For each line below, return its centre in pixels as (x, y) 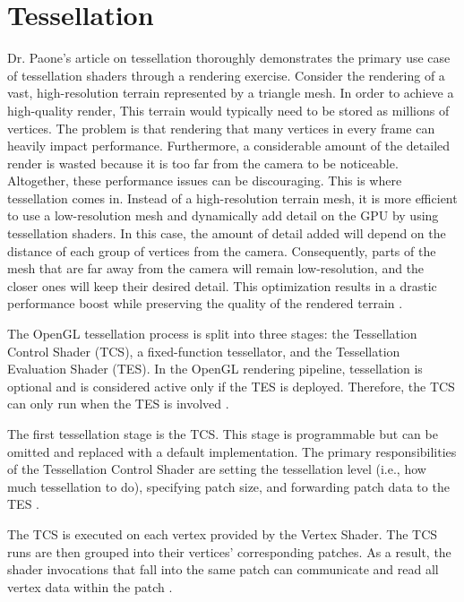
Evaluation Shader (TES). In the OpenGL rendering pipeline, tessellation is (215, 369)
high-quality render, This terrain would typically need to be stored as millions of (228, 110)
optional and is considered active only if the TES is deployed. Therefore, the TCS (231, 386)
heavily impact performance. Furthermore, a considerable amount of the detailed (229, 146)
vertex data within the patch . (90, 586)
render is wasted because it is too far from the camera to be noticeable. (203, 163)
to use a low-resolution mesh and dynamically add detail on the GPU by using (223, 215)
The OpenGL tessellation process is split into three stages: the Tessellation (212, 334)
